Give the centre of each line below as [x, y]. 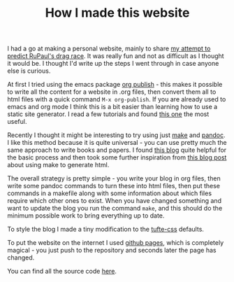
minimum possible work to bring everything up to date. [86, 216]
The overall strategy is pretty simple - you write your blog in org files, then [114, 178]
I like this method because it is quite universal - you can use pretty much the [117, 143]
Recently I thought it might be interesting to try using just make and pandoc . [116, 135]
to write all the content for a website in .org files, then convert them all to [112, 92]
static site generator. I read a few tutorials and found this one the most [108, 114]
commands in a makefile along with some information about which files [109, 193]
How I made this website [117, 13]
